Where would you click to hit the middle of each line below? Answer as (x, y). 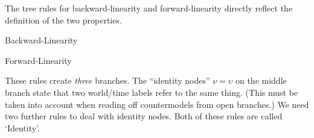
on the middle (261, 80)
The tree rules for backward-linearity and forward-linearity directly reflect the (149, 8)
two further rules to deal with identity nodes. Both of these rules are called (144, 116)
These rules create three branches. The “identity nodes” (107, 80)
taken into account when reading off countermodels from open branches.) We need (157, 104)
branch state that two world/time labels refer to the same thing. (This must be (152, 92)
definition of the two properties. (63, 20)
